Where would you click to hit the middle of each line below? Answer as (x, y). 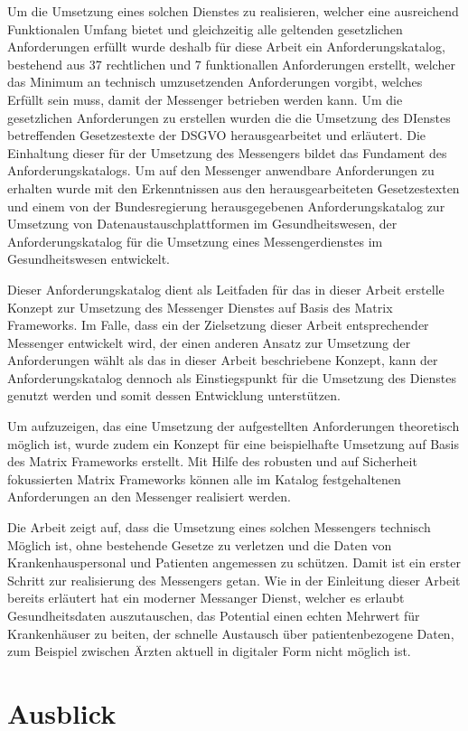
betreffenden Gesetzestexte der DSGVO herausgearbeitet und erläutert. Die (217, 135)
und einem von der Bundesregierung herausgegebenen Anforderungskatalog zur (226, 206)
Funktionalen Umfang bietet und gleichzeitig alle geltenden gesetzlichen (205, 28)
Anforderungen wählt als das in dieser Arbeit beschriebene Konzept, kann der (223, 360)
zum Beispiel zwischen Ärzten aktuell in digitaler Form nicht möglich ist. (209, 651)
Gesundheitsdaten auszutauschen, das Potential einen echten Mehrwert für (214, 615)
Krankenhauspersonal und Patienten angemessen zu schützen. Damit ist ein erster (234, 562)
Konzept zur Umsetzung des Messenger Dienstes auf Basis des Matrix (200, 307)
